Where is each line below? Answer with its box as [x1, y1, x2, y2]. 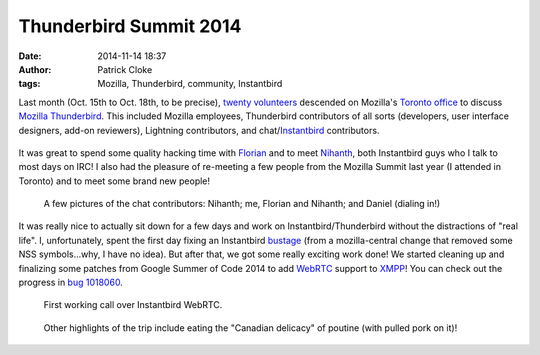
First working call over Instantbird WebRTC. [43, 299, 223, 311]
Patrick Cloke [97, 63, 153, 75]
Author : [18, 63, 52, 75]
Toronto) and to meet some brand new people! [18, 175, 210, 187]
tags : [18, 78, 41, 90]
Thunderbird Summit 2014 [18, 15, 242, 37]
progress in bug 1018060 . [18, 276, 124, 289]
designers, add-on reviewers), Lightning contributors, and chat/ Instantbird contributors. [18, 124, 380, 136]
